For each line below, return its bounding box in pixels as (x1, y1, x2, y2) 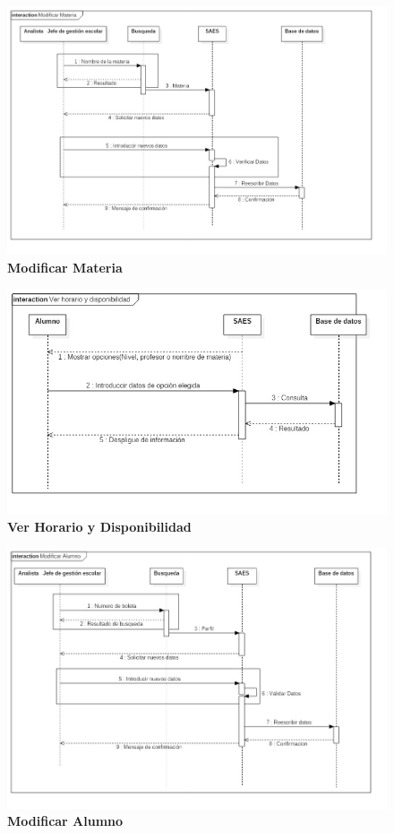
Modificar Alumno (7, 811, 124, 830)
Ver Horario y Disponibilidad (7, 516, 192, 535)
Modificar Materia (7, 257, 123, 276)
